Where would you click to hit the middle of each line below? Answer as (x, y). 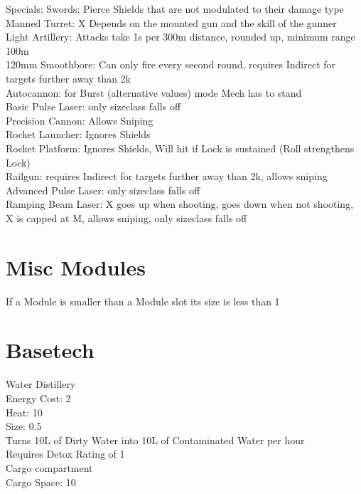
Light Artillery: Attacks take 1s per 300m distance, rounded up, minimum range (180, 37)
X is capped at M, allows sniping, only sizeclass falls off (126, 217)
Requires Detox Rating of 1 (65, 454)
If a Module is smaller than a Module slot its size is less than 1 (143, 301)
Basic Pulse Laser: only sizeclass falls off (93, 106)
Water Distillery (41, 384)
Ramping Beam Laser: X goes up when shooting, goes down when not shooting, (180, 204)
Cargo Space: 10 (41, 482)
